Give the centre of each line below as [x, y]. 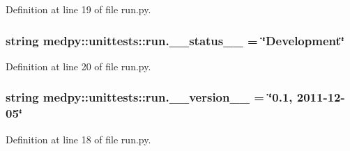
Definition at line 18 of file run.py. [78, 139]
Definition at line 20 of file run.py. [78, 66]
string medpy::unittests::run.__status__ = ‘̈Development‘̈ [175, 40]
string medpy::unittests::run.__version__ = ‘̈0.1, [149, 97]
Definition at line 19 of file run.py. [78, 9]
